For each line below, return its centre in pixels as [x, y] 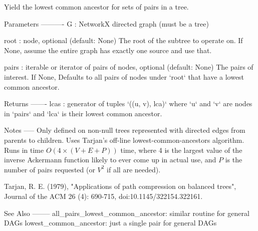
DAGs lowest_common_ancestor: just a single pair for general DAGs [110, 223]
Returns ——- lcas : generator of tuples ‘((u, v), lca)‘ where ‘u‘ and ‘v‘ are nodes [128, 103]
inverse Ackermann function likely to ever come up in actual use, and [110, 160]
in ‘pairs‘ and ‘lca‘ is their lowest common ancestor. [83, 113]
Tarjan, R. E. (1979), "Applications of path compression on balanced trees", [120, 186]
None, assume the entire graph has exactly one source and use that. [108, 50]
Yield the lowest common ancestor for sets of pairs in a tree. [96, 7]
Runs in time [24, 150]
